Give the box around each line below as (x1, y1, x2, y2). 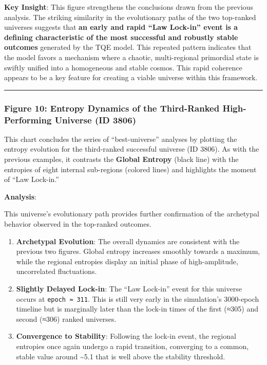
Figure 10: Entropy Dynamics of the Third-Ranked (4, 101, 220, 114)
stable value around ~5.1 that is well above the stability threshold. (16, 351, 225, 361)
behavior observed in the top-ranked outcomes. (4, 218, 151, 229)
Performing (4, 113, 52, 126)
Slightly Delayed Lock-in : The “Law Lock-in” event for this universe (16, 283, 242, 294)
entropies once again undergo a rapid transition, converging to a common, (16, 341, 249, 352)
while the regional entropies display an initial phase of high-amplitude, (16, 255, 238, 266)
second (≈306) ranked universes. (16, 313, 117, 324)
